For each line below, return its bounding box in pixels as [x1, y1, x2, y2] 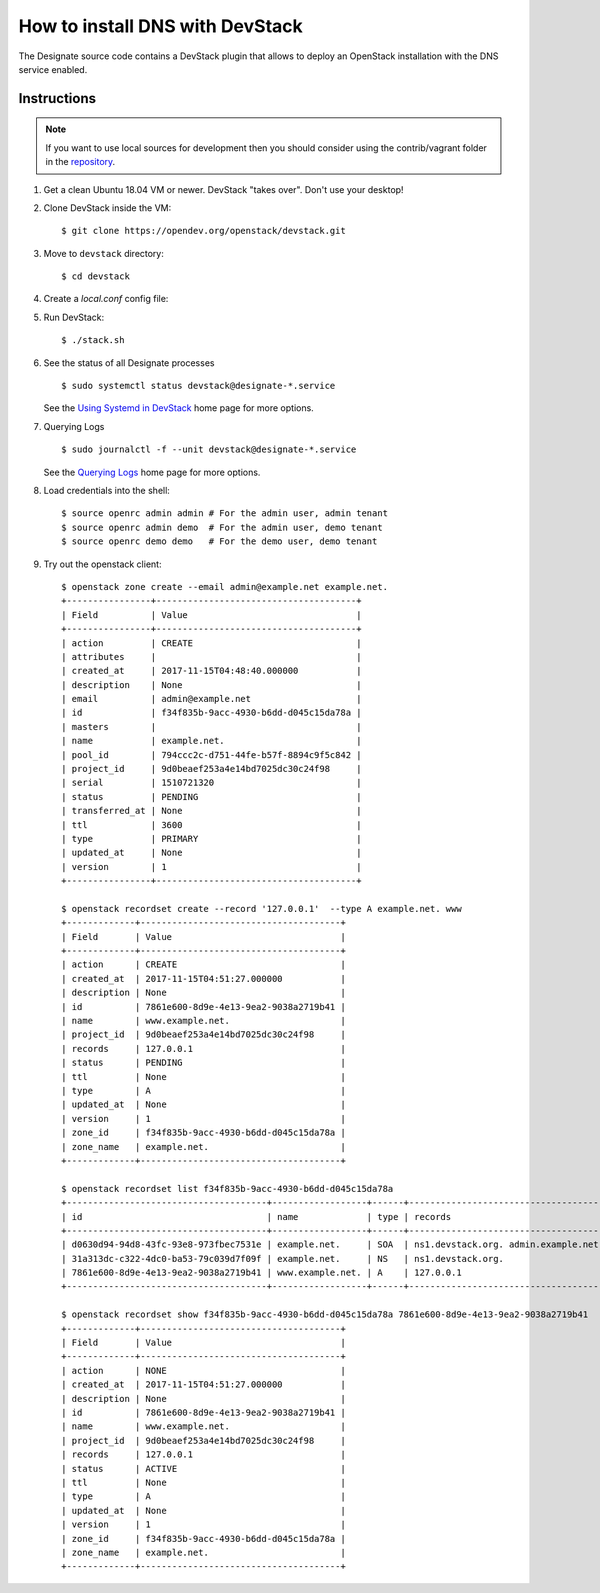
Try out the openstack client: [43, 558, 162, 570]
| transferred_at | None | [61, 805, 362, 817]
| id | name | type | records [61, 1211, 452, 1222]
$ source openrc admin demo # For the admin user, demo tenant [61, 521, 384, 533]
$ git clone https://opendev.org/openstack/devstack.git [61, 225, 347, 237]
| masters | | [61, 721, 362, 732]
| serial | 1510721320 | [61, 777, 362, 789]
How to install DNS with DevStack [18, 15, 304, 37]
